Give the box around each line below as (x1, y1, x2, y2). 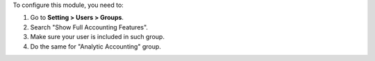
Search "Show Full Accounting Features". (30, 23, 149, 31)
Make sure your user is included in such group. (30, 33, 165, 41)
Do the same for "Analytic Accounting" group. (30, 42, 161, 51)
